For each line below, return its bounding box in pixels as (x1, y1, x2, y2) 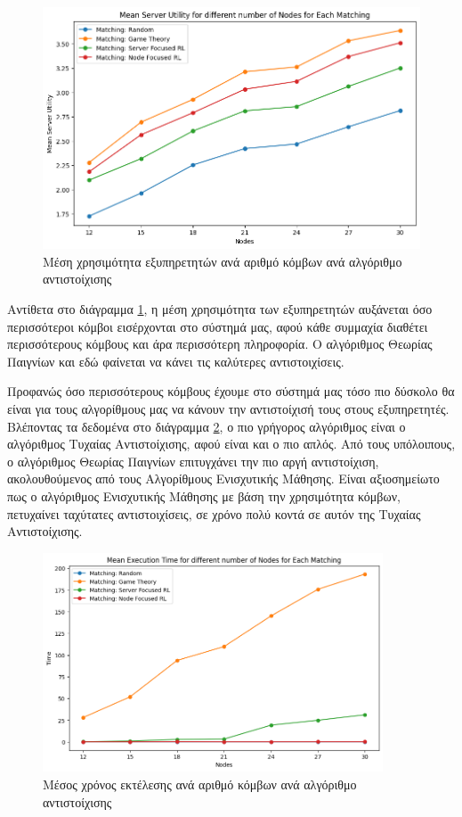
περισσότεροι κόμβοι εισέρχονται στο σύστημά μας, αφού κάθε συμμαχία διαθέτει (7, 317, 428, 335)
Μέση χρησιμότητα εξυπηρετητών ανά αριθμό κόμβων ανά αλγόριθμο (43, 252, 402, 270)
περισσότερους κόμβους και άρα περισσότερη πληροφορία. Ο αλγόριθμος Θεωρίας (7, 334, 433, 353)
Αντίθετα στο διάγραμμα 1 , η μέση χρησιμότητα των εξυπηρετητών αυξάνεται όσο (7, 300, 433, 318)
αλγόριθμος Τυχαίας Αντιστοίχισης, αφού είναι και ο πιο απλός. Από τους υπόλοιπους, (7, 434, 456, 453)
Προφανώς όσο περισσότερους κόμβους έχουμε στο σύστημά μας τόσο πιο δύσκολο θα (7, 382, 455, 400)
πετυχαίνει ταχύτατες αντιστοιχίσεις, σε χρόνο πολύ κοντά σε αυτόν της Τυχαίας (7, 504, 421, 523)
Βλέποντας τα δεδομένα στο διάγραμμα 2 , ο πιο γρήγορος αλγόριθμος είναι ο (7, 417, 406, 435)
